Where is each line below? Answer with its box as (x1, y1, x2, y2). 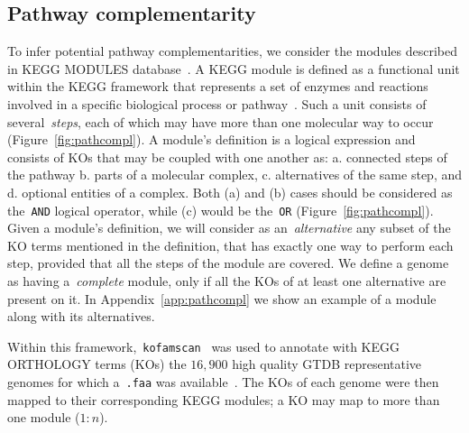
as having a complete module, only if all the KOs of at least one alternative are (7, 271, 446, 290)
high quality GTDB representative (232, 355, 422, 373)
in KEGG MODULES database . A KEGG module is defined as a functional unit (7, 59, 460, 78)
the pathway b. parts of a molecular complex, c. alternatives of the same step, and (7, 165, 462, 184)
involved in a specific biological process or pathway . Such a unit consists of (7, 94, 427, 113)
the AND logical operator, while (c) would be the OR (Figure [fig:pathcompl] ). (7, 200, 434, 219)
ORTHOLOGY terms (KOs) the (7, 355, 187, 373)
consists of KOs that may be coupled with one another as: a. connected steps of (7, 147, 447, 166)
